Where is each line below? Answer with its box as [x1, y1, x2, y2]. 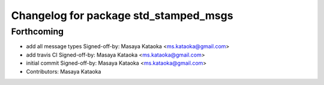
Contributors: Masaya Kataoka [26, 68, 101, 75]
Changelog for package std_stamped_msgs [11, 9, 233, 22]
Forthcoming [11, 26, 64, 37]
